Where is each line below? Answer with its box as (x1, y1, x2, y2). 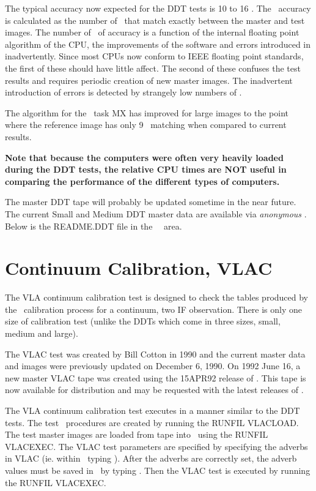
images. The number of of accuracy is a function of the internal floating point (5, 26, 299, 39)
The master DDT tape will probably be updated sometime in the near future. (5, 195, 296, 208)
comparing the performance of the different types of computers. (5, 174, 280, 187)
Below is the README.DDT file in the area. (5, 219, 182, 232)
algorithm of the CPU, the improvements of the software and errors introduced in (5, 37, 311, 50)
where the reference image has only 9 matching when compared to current (5, 118, 287, 131)
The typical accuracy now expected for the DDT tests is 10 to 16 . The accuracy (5, 2, 311, 14)
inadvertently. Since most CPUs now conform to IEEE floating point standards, (5, 50, 304, 62)
